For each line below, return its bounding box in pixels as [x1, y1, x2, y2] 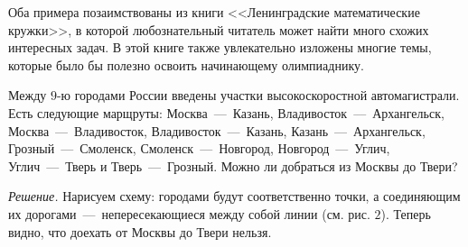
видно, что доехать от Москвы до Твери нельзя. [8, 222, 272, 241]
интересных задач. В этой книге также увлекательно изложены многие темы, [8, 38, 432, 57]
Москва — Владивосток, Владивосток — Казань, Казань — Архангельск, [8, 121, 426, 140]
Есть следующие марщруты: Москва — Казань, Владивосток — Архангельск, [8, 103, 445, 122]
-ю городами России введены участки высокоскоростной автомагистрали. [56, 86, 460, 105]
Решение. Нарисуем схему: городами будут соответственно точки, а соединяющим [8, 187, 461, 206]
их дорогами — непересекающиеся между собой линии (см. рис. [8, 204, 370, 223]
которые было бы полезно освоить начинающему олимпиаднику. [8, 55, 364, 74]
